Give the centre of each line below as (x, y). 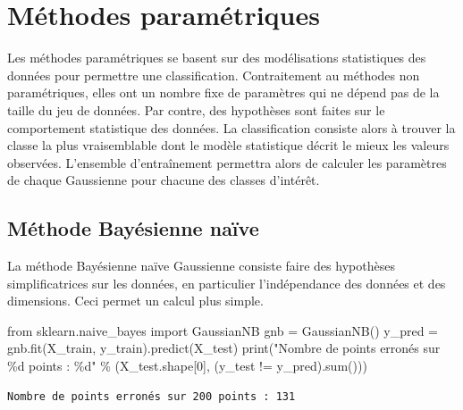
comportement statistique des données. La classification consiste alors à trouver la (231, 127)
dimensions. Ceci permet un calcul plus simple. (135, 301)
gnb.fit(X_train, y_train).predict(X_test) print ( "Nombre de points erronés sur (224, 348)
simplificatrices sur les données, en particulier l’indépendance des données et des (227, 283)
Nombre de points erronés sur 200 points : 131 (152, 396)
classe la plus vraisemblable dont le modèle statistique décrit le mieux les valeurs (228, 145)
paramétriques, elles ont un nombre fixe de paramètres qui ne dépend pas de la (223, 92)
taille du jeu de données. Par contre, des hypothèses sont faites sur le (196, 109)
